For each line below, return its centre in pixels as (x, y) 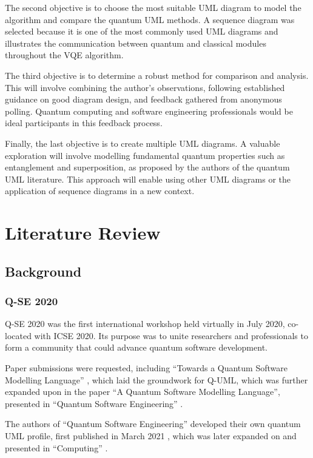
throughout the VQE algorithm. (64, 55)
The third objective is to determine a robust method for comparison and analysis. (157, 75)
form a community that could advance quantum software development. (136, 347)
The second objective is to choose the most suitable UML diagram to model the (153, 7)
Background (43, 271)
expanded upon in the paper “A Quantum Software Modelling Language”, (143, 392)
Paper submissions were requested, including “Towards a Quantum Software (146, 368)
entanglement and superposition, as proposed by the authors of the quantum (147, 167)
